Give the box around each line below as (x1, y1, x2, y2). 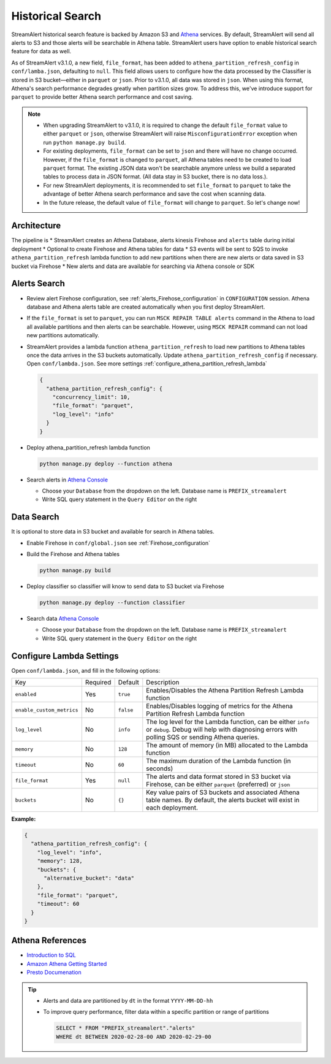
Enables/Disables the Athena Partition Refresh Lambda (146, 686, 304, 695)
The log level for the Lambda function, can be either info (146, 718, 310, 726)
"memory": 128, (37, 857, 83, 865)
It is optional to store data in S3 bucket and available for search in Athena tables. (11, 528, 215, 535)
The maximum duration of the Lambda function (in (146, 757, 291, 765)
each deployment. (146, 803, 199, 812)
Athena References (11, 935, 87, 946)
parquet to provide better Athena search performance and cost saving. (11, 93, 193, 101)
